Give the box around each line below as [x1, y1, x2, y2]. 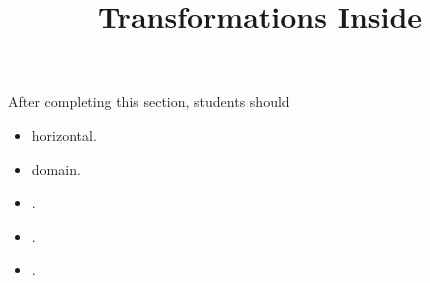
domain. [31, 158, 81, 179]
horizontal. [31, 124, 97, 145]
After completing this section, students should [8, 91, 290, 112]
